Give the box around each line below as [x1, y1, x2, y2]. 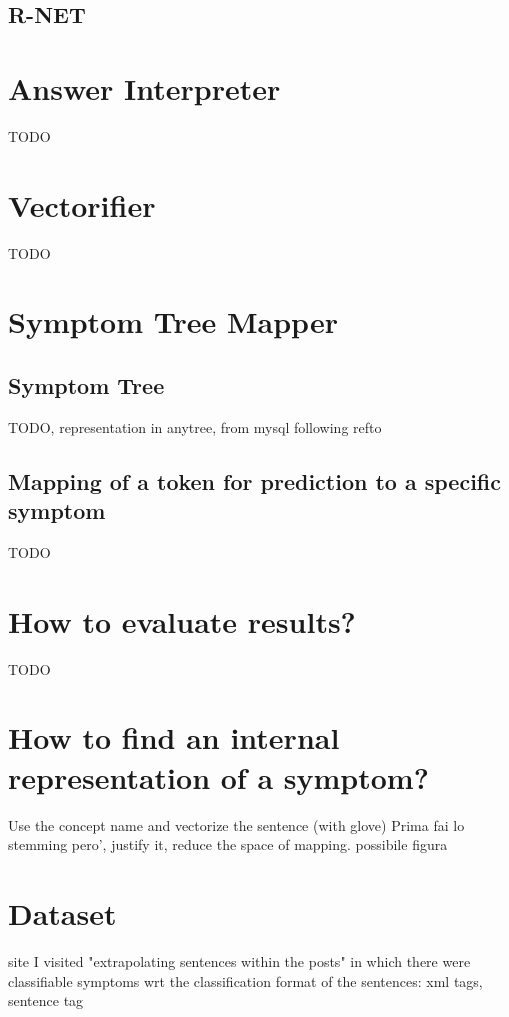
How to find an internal [8, 717, 340, 758]
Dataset [8, 892, 117, 933]
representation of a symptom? [8, 756, 429, 797]
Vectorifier [8, 184, 156, 225]
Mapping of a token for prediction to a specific [8, 465, 501, 496]
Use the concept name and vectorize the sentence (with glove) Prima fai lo [8, 814, 465, 835]
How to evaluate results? [8, 600, 356, 641]
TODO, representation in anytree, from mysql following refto [8, 416, 382, 437]
